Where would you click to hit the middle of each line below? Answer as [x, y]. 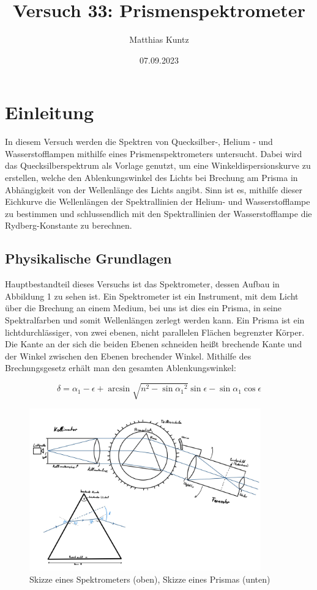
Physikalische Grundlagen [88, 258]
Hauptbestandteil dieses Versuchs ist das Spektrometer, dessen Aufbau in [142, 284]
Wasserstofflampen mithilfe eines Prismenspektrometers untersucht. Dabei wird [154, 153]
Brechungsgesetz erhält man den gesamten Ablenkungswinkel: [121, 368]
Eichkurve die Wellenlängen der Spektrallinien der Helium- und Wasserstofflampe [158, 201]
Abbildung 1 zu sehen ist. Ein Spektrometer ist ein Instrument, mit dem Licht [152, 296]
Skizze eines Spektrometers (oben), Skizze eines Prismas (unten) [150, 579]
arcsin [119, 389]
